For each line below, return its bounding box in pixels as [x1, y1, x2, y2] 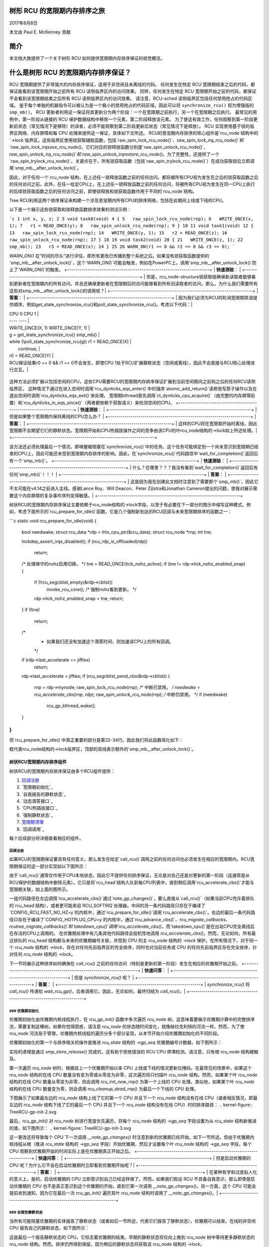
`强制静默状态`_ [21, 812, 53, 818]
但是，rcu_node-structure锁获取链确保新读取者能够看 [146, 273, 256, 279]
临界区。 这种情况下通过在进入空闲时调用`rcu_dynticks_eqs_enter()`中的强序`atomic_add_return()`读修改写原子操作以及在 [9, 386, 258, 392]
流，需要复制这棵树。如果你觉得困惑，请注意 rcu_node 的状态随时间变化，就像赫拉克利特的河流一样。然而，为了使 [9, 1023, 245, 1030]
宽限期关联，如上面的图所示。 [9, 886, 71, 892]
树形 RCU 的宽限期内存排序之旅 [9, 6, 105, 15]
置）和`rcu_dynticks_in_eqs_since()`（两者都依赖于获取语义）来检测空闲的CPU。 [9, 400, 175, 406]
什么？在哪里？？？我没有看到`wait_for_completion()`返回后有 [132, 464, 259, 471]
